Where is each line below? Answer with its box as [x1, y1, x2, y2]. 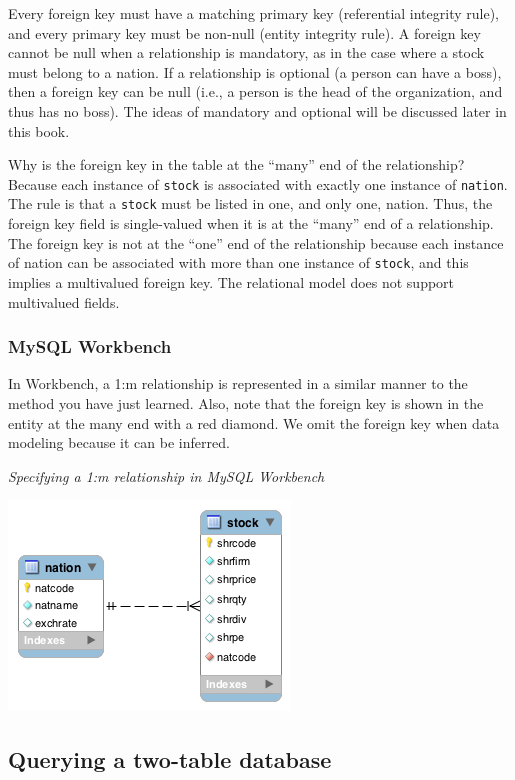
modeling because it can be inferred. [8, 432, 230, 453]
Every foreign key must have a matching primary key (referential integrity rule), [8, 3, 499, 23]
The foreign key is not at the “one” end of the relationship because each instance [8, 232, 504, 253]
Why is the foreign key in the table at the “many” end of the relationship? [8, 154, 465, 175]
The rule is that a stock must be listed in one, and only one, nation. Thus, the [8, 193, 493, 214]
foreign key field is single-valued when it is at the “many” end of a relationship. [8, 213, 494, 234]
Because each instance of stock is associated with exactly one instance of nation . [8, 173, 508, 194]
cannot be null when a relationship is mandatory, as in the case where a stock [8, 42, 485, 63]
